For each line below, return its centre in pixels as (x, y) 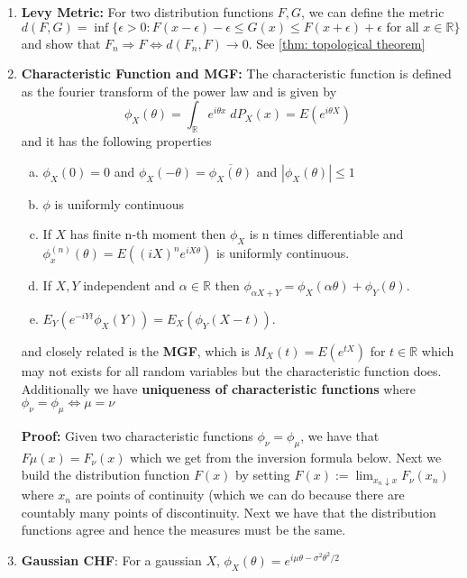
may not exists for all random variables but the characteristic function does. (231, 370)
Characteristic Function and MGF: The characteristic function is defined (236, 73)
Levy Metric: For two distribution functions (147, 12)
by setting (263, 475)
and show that (61, 43)
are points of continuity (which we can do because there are (240, 495)
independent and (129, 285)
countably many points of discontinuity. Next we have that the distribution (229, 512)
